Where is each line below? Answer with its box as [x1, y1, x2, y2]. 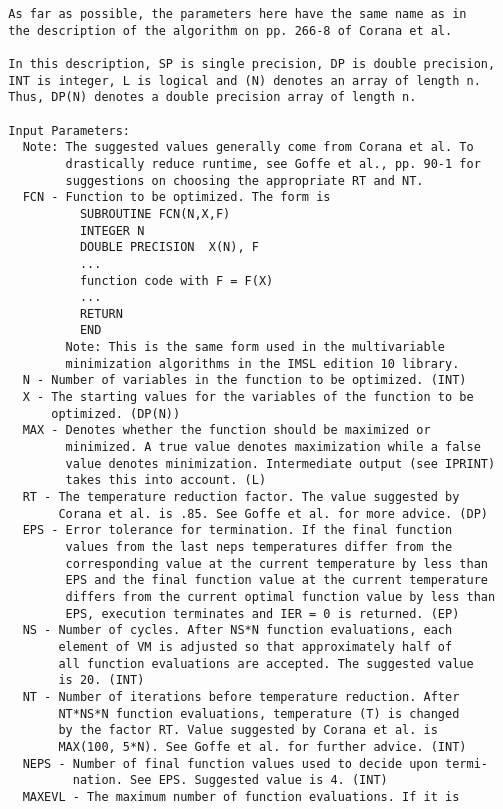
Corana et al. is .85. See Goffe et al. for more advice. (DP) [58, 506, 488, 521]
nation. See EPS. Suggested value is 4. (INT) [72, 773, 388, 788]
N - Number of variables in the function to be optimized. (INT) [22, 373, 467, 388]
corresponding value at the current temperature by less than [65, 556, 488, 571]
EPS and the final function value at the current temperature [65, 573, 488, 588]
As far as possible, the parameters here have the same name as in [8, 7, 467, 21]
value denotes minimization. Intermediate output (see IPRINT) [65, 456, 496, 471]
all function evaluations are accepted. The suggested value [58, 656, 474, 671]
